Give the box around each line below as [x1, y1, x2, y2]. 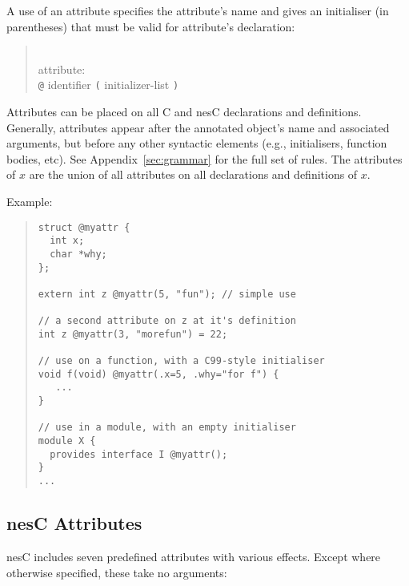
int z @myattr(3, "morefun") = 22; [38, 328, 228, 340]
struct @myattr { [38, 221, 130, 233]
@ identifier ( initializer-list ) [38, 76, 179, 93]
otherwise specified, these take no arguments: [6, 564, 227, 580]
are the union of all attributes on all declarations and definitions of [29, 166, 358, 183]
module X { [38, 435, 96, 447]
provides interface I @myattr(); [50, 448, 228, 460]
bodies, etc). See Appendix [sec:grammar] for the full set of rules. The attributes [6, 150, 403, 167]
